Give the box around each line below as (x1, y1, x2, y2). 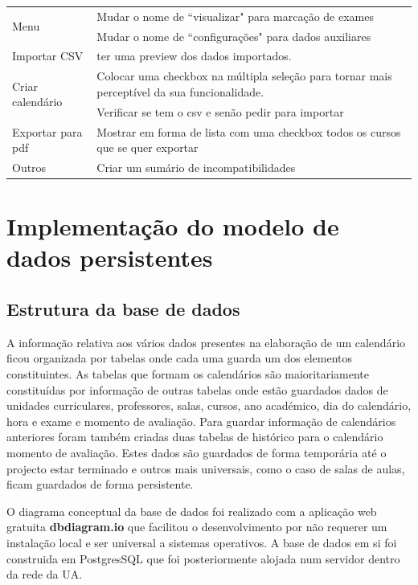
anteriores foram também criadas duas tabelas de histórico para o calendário (6, 428, 383, 445)
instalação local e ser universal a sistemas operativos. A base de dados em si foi (6, 534, 397, 550)
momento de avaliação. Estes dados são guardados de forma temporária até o (6, 444, 387, 461)
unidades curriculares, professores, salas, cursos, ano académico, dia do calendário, (6, 397, 412, 414)
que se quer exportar (96, 139, 199, 156)
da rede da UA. (6, 566, 83, 583)
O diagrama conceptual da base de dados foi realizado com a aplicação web (6, 502, 377, 519)
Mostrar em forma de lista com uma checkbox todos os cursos (96, 123, 401, 140)
